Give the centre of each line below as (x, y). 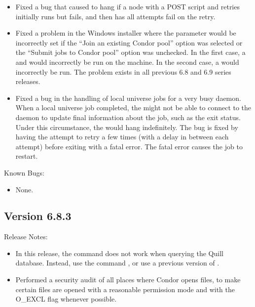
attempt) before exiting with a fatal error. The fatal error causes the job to (129, 146)
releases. (28, 81)
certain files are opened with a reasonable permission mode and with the (125, 289)
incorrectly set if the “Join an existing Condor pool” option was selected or (129, 42)
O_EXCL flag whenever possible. (66, 299)
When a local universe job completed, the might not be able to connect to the (133, 108)
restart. (27, 156)
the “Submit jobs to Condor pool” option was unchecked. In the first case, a (130, 52)
